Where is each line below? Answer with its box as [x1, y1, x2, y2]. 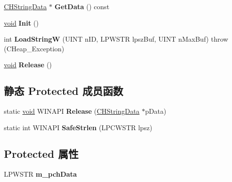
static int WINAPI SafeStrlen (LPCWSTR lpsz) [4, 122, 152, 132]
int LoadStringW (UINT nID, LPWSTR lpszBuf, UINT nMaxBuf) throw [4, 34, 229, 44]
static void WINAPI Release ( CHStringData [4, 106, 140, 116]
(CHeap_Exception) [4, 43, 65, 53]
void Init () [4, 17, 39, 28]
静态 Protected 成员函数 [4, 83, 123, 98]
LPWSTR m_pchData [4, 168, 77, 179]
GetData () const [54, 1, 110, 11]
